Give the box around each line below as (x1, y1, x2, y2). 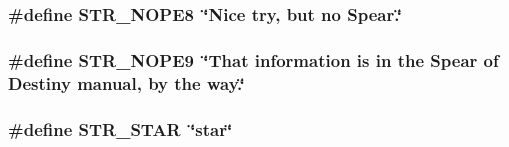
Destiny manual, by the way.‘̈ (8, 70, 245, 95)
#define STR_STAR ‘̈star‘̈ (8, 116, 233, 141)
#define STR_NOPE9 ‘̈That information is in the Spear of (8, 47, 499, 72)
